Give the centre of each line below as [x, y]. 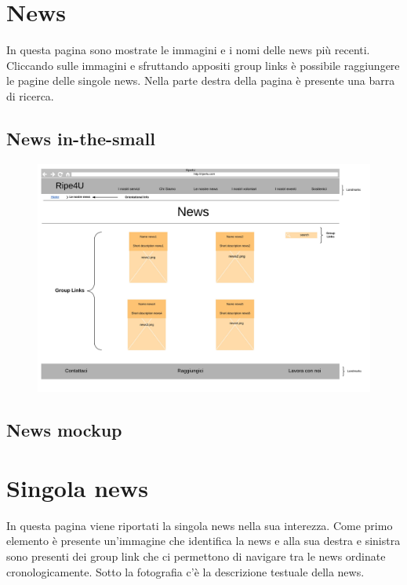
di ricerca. [30, 95]
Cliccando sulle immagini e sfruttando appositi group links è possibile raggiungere [203, 65]
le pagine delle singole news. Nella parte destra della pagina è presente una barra [201, 80]
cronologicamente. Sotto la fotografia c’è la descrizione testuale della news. [185, 571]
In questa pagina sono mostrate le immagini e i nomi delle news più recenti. [188, 50]
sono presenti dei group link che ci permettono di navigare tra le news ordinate [196, 556]
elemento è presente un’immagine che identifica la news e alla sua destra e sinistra [203, 541]
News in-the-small [81, 138]
